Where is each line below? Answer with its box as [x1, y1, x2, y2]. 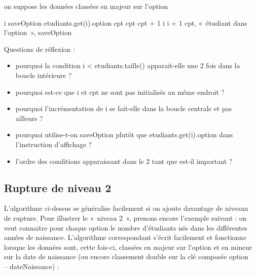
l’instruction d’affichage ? [15, 139, 92, 149]
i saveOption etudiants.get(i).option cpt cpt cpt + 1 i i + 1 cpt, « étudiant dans [4, 17, 247, 28]
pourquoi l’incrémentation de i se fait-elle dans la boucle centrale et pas [15, 103, 232, 114]
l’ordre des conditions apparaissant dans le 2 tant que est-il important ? [15, 156, 233, 166]
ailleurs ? [15, 113, 43, 123]
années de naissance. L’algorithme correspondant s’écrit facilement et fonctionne [4, 232, 247, 242]
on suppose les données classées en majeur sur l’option [4, 1, 168, 11]
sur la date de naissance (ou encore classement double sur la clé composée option [4, 251, 249, 262]
